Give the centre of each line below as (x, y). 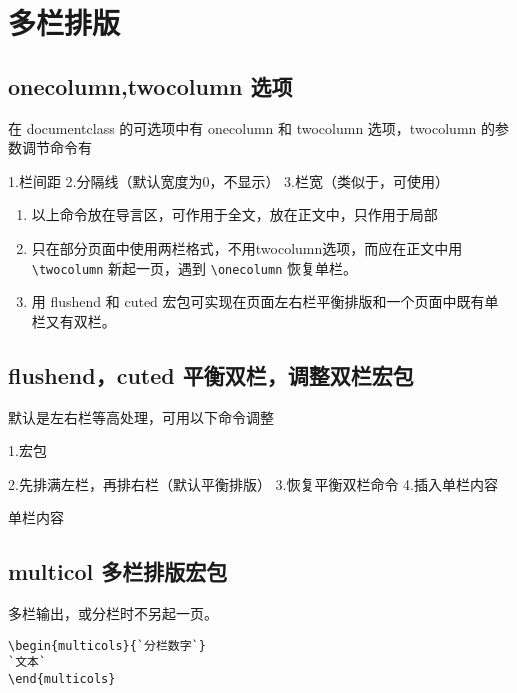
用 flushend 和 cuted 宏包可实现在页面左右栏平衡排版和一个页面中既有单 (265, 301)
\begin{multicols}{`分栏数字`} (107, 645)
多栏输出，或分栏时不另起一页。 (113, 613)
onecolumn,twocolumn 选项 (150, 85)
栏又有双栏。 (73, 320)
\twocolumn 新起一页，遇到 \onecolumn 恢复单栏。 (194, 267)
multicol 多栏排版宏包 (118, 571)
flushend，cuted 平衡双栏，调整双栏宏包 (211, 374)
